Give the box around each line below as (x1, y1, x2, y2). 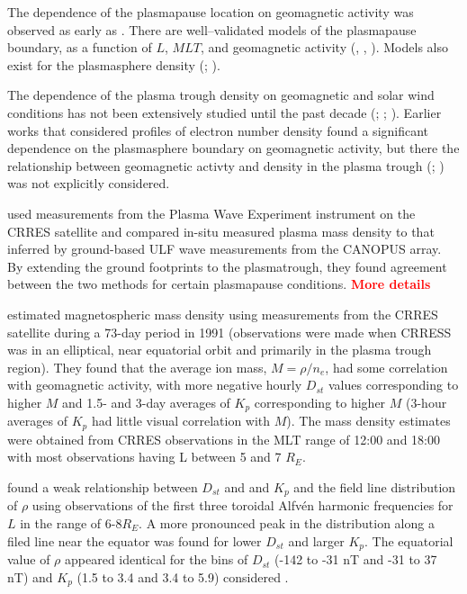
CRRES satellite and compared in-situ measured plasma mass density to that (7, 221, 435, 240)
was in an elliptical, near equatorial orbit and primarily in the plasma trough (7, 340, 432, 359)
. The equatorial (364, 531, 454, 550)
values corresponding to (328, 375, 459, 394)
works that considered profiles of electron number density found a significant (7, 121, 429, 139)
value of (7, 550, 50, 569)
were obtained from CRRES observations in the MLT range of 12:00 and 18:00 (7, 429, 440, 448)
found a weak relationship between (7, 477, 198, 496)
